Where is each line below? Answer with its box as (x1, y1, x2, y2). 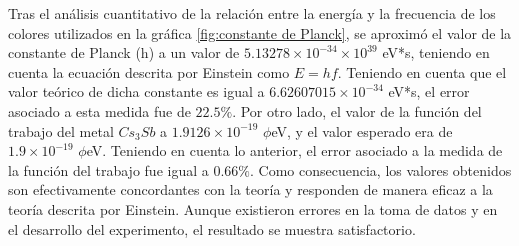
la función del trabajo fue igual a (8, 159, 209, 180)
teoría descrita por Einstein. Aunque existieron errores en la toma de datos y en (8, 198, 498, 219)
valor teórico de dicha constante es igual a (8, 81, 265, 102)
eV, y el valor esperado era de (271, 120, 453, 141)
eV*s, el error (388, 81, 470, 102)
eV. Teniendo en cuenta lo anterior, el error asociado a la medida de (86, 140, 503, 161)
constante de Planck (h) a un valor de (8, 42, 240, 63)
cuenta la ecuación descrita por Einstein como (8, 61, 290, 82)
